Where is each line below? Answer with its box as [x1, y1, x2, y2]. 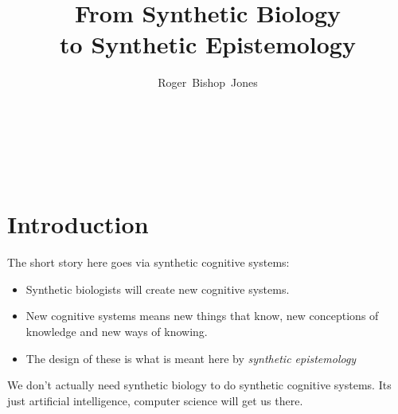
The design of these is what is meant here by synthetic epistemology [25, 350, 357, 366]
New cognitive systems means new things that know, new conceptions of [25, 307, 379, 324]
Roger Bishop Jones [158, 74, 258, 91]
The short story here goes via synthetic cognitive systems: [7, 254, 290, 271]
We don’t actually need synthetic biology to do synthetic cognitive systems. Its [7, 377, 392, 393]
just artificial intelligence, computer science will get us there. [7, 392, 303, 408]
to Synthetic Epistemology [60, 28, 356, 61]
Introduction [7, 208, 149, 240]
